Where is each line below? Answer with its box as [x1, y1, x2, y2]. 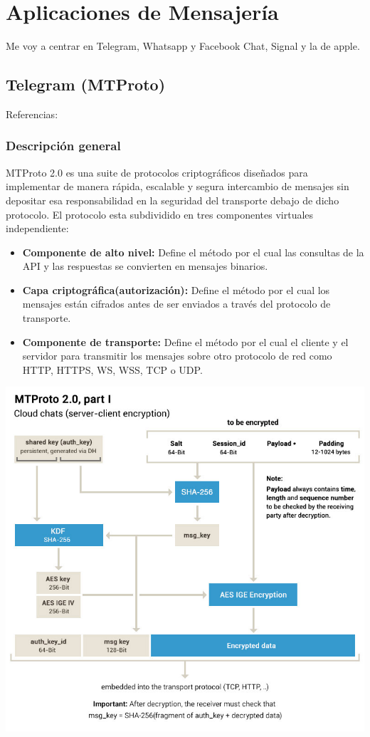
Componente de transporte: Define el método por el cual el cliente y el [22, 334, 349, 349]
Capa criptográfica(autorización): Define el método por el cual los [22, 282, 330, 297]
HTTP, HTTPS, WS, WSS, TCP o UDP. [22, 362, 203, 377]
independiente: [6, 221, 69, 236]
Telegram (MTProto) [6, 73, 166, 95]
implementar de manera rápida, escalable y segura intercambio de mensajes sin [6, 179, 349, 194]
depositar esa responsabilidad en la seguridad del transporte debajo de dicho [6, 192, 339, 207]
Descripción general [6, 137, 121, 155]
